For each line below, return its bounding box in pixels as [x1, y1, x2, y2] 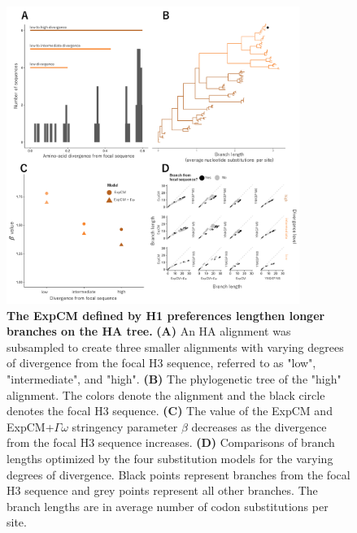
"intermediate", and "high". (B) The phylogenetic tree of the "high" [7, 370, 342, 388]
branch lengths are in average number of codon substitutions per [7, 497, 329, 514]
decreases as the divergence [191, 418, 327, 435]
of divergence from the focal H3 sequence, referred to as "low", [7, 354, 316, 371]
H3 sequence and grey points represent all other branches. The [7, 482, 318, 499]
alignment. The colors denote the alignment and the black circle [7, 386, 325, 403]
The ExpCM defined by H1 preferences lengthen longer [7, 306, 325, 323]
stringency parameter [72, 418, 178, 435]
